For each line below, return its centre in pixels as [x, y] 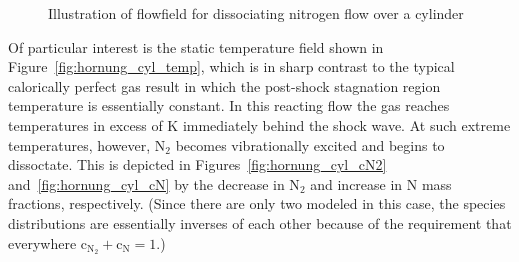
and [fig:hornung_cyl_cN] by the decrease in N [154, 183]
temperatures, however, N [87, 144]
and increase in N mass [381, 183]
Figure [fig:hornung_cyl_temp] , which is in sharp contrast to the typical [231, 66]
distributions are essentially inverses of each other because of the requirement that [260, 222]
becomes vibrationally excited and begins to [310, 144]
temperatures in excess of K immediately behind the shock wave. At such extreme [259, 124]
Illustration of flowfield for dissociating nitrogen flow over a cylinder [256, 13]
